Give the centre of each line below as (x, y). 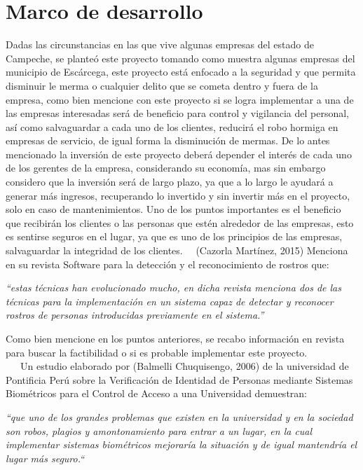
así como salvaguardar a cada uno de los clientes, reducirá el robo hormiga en (172, 126)
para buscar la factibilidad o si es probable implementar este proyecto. (157, 352)
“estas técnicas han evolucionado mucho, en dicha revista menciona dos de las (173, 288)
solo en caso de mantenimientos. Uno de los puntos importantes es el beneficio (173, 209)
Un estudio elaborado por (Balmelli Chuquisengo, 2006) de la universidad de (184, 366)
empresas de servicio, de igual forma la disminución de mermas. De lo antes (168, 140)
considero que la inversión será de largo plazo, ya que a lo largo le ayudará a (170, 182)
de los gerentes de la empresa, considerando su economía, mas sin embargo (166, 168)
